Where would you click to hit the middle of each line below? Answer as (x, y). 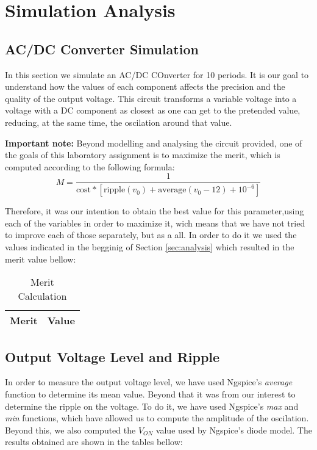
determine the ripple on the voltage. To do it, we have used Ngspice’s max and (152, 406)
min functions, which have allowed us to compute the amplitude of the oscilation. (157, 418)
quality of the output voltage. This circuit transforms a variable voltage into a (151, 98)
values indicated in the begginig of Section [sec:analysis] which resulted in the (150, 247)
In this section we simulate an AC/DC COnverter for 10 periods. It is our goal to (157, 74)
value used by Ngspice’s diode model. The (234, 430)
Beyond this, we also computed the (70, 430)
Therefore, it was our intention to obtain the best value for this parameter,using (155, 211)
